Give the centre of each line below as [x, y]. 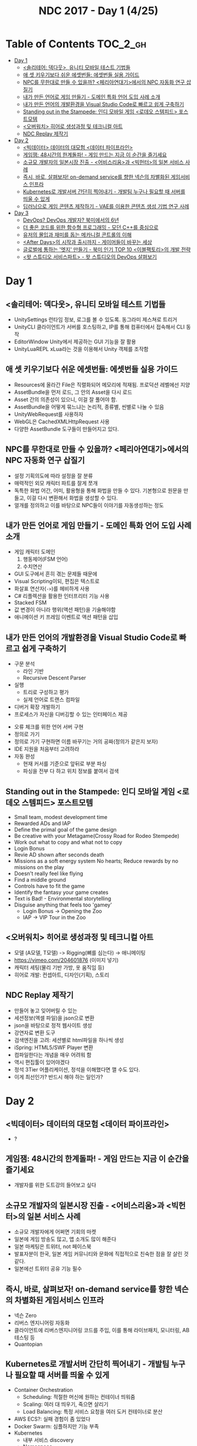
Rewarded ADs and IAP [42, 823]
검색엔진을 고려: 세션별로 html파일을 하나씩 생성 [69, 1040]
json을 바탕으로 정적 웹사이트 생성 [53, 1025]
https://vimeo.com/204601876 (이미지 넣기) [66, 960]
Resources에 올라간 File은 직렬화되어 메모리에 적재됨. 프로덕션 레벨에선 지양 [102, 384]
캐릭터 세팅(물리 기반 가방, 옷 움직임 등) [59, 967]
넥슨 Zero [25, 1316]
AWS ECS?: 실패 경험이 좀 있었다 [52, 1419]
